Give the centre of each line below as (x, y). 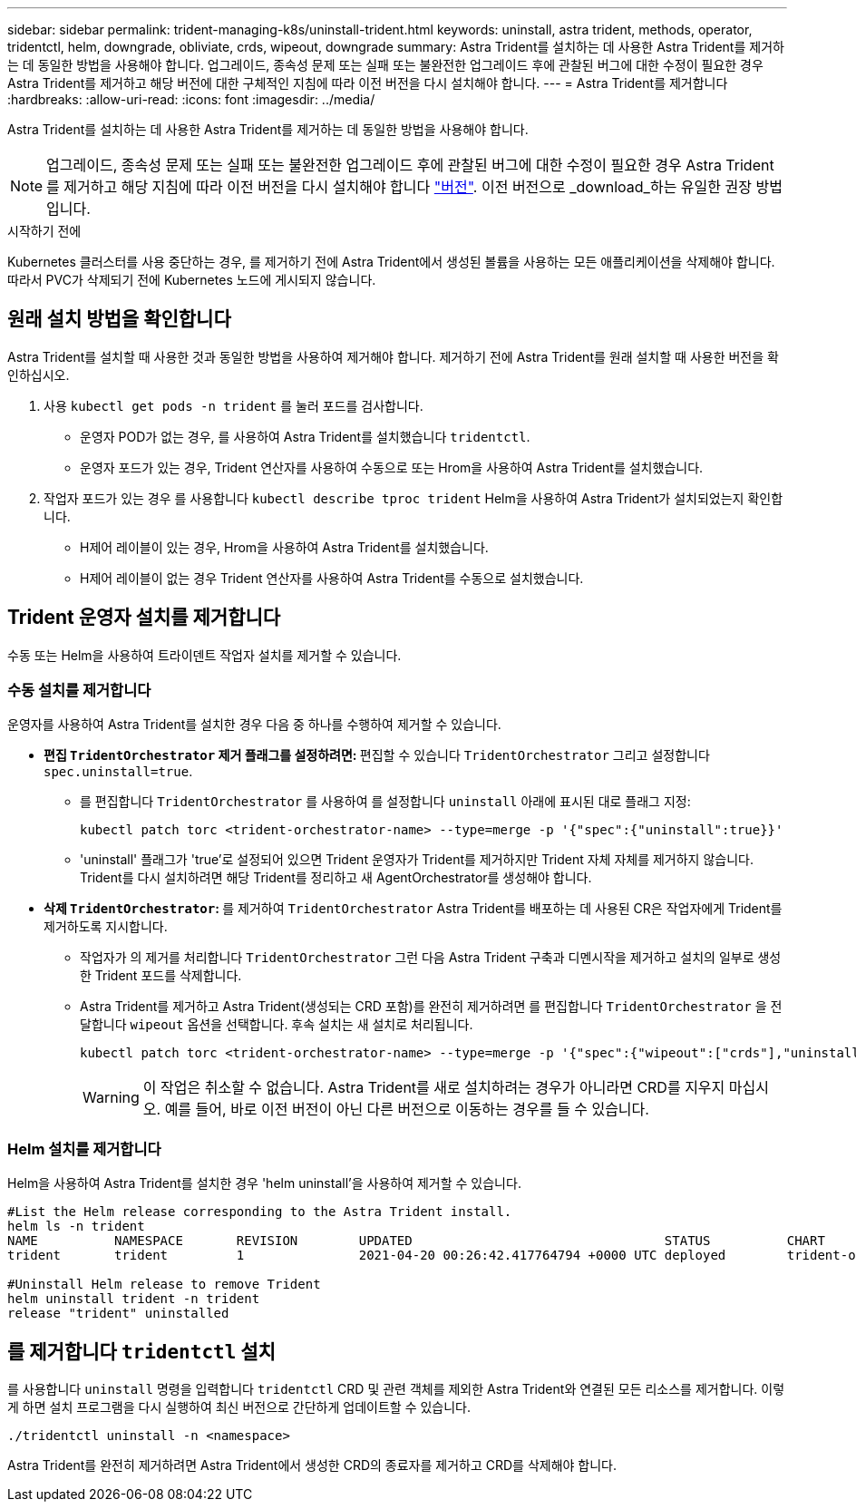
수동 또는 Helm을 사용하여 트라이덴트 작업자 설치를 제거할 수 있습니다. (204, 655)
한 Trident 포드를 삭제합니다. (161, 976)
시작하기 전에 (44, 231)
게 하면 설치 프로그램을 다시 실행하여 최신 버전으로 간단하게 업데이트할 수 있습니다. (239, 1407)
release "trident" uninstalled (118, 1314)
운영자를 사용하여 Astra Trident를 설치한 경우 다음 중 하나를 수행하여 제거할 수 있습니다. (254, 725)
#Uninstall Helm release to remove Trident (164, 1285)
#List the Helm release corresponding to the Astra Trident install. (260, 1212)
